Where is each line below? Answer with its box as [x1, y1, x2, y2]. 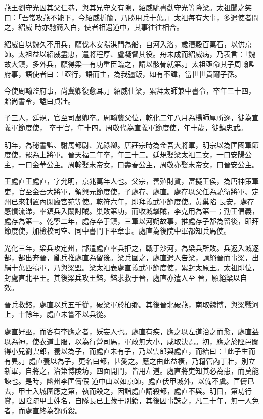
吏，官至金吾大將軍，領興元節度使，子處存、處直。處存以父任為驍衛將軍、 [4, 185, 252, 196]
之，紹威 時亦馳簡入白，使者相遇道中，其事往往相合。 [4, 22, 184, 32]
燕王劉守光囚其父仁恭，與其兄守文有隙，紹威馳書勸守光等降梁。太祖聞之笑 [4, 2, 252, 12]
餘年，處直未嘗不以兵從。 [25, 309, 110, 319]
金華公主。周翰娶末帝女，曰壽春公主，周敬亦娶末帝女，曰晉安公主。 [32, 159, 259, 169]
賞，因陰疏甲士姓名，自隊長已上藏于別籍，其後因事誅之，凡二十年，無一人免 [4, 395, 259, 406]
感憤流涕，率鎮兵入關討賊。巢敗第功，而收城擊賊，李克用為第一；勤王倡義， [4, 206, 259, 216]
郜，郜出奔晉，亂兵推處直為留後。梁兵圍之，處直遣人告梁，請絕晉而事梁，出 [4, 252, 259, 263]
